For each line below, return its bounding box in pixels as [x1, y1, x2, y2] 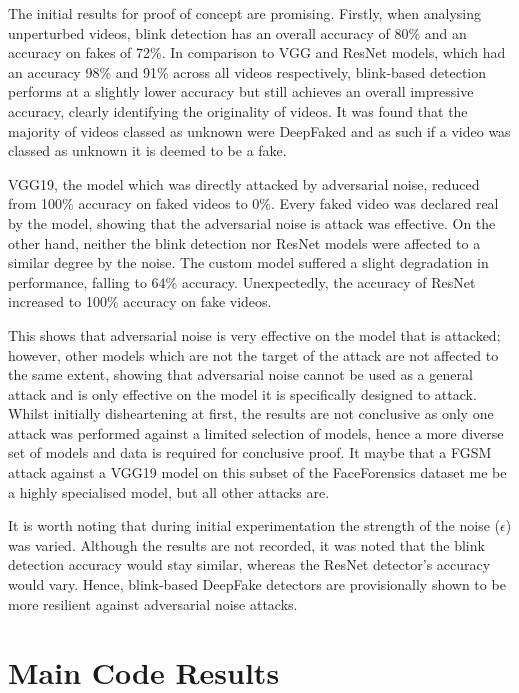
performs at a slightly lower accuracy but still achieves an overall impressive [8, 81, 474, 102]
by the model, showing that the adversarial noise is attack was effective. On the [8, 212, 496, 233]
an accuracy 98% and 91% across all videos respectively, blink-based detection [8, 61, 487, 82]
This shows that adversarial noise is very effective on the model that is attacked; [8, 324, 501, 345]
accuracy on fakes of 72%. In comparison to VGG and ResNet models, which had [8, 42, 506, 63]
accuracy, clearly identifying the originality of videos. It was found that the [8, 100, 468, 121]
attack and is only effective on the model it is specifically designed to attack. [8, 383, 477, 404]
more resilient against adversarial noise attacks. [8, 593, 298, 614]
